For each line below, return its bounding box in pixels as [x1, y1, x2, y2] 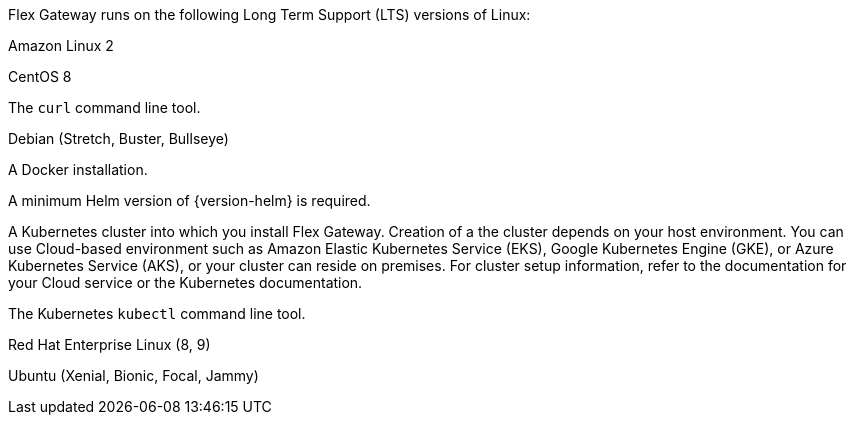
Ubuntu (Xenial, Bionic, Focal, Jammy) [8, 367, 259, 384]
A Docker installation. [8, 161, 148, 178]
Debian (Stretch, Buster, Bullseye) [8, 130, 229, 147]
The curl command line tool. [8, 99, 201, 116]
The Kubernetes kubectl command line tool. [8, 305, 306, 322]
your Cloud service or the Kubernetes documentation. [8, 274, 363, 291]
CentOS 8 [8, 68, 72, 85]
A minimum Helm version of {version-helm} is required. [8, 192, 371, 209]
